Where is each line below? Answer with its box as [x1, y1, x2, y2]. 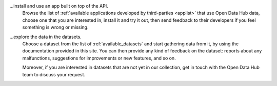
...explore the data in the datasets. [9, 34, 82, 40]
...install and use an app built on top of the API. [9, 3, 108, 9]
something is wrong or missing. [22, 24, 89, 31]
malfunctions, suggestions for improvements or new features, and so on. [22, 55, 176, 61]
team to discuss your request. [22, 71, 86, 77]
